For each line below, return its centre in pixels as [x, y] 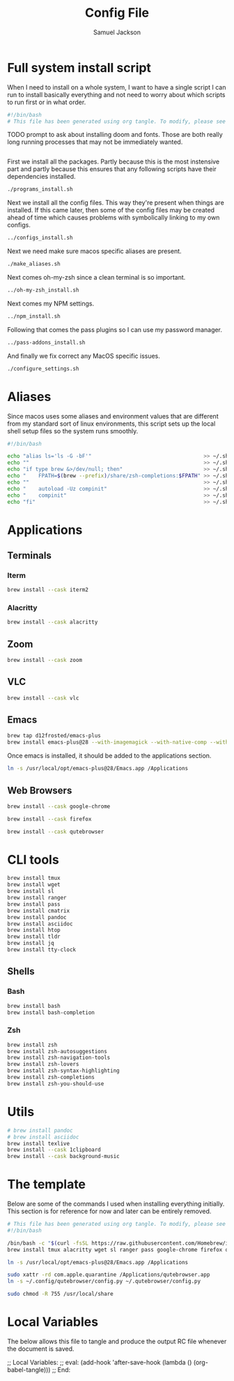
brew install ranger [37, 898]
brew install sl [31, 891]
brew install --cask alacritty [53, 622]
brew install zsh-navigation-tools [59, 1058]
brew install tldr [34, 937]
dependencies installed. [41, 177]
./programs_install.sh [40, 189]
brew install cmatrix [39, 911]
